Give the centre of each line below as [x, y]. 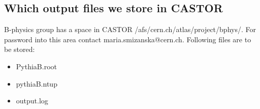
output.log [32, 101]
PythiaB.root [36, 66]
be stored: [20, 49]
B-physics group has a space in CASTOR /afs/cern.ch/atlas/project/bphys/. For [130, 29]
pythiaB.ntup [37, 83]
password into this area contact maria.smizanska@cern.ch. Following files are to [128, 39]
